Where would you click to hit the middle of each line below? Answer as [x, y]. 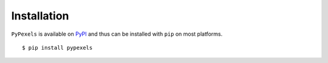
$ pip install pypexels [57, 48]
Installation [40, 16]
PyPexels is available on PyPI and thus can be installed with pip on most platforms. [117, 34]
